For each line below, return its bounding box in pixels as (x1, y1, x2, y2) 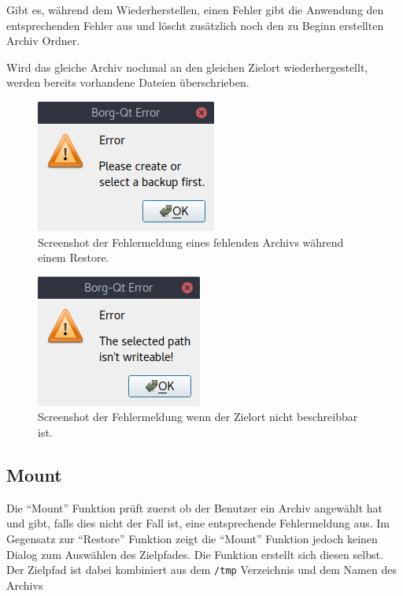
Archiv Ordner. (6, 32, 80, 49)
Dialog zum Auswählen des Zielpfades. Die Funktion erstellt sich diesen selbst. (6, 546, 383, 562)
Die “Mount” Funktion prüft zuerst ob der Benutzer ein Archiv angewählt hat (6, 499, 383, 516)
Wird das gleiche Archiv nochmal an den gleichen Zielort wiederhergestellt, (6, 58, 368, 75)
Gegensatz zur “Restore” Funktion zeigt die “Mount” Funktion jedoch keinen (6, 530, 378, 546)
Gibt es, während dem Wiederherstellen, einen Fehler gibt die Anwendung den (6, 2, 384, 17)
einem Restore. (38, 249, 109, 266)
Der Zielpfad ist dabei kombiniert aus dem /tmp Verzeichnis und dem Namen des (6, 561, 397, 578)
